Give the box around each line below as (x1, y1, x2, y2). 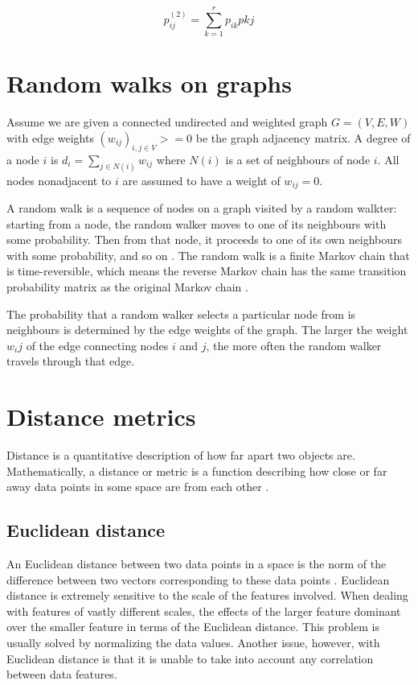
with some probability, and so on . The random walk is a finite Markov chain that (6, 246, 410, 263)
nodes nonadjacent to (6, 171, 112, 188)
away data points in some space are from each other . (6, 478, 269, 495)
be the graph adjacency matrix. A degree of (195, 129, 411, 146)
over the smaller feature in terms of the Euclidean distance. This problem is (6, 618, 379, 635)
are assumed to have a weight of (122, 171, 281, 188)
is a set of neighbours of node (225, 151, 371, 167)
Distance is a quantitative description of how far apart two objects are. (6, 447, 355, 464)
